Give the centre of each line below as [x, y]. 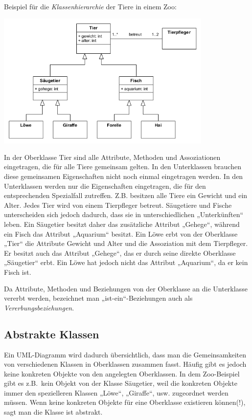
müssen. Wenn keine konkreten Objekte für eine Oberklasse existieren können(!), [125, 402]
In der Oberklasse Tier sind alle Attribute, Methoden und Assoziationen [112, 157]
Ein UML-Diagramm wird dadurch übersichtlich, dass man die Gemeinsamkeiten [125, 354]
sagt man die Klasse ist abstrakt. [53, 412]
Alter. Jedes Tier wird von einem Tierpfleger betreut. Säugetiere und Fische [118, 205]
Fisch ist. [18, 272]
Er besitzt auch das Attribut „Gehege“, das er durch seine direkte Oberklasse [120, 253]
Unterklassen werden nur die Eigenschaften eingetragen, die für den [105, 186]
